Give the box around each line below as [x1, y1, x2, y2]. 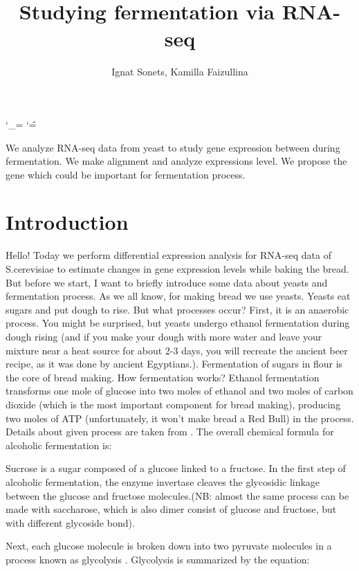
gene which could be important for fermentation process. [6, 167, 246, 181]
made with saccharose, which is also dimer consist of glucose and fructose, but [6, 502, 337, 516]
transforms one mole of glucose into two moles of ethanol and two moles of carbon [6, 383, 353, 398]
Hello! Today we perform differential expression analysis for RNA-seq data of [6, 248, 331, 262]
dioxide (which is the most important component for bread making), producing [6, 397, 341, 411]
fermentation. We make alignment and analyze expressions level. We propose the [6, 154, 347, 168]
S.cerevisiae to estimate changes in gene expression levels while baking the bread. [6, 262, 349, 275]
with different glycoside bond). [6, 515, 135, 529]
